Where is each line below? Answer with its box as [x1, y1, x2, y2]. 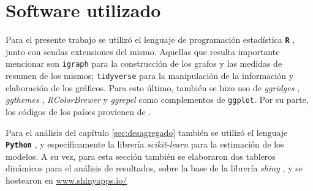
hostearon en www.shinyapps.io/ [6, 173, 127, 186]
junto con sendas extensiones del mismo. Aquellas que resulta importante [6, 45, 280, 58]
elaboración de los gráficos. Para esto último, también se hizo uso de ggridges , [6, 81, 300, 94]
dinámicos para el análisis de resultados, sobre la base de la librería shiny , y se [6, 162, 303, 174]
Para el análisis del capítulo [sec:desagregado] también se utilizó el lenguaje [6, 125, 288, 138]
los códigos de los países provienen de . [6, 105, 151, 118]
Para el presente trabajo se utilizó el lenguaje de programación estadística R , [6, 33, 295, 46]
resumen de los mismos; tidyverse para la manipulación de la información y [6, 69, 294, 82]
